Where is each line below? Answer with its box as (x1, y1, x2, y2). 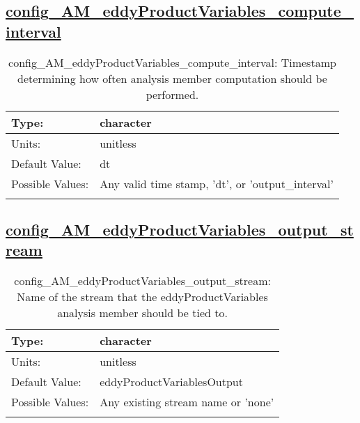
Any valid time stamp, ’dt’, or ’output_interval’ (100, 175, 334, 192)
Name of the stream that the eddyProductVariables (17, 289, 268, 305)
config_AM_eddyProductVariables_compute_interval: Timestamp (8, 54, 336, 70)
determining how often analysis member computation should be (17, 70, 327, 86)
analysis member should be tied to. (57, 305, 228, 321)
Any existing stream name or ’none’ (100, 394, 274, 410)
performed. (146, 86, 199, 102)
